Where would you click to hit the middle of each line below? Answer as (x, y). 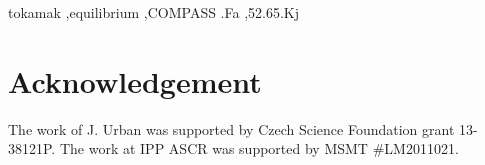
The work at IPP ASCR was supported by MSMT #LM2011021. (259, 148)
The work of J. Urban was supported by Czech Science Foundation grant (231, 128)
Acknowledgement (135, 80)
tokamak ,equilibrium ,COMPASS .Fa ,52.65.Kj (154, 12)
